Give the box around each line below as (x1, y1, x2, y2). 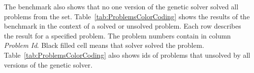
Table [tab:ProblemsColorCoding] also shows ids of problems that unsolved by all (4, 49, 251, 60)
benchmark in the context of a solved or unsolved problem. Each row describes (4, 21, 241, 31)
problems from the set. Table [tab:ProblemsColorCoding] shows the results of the (4, 11, 250, 21)
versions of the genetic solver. (4, 59, 93, 70)
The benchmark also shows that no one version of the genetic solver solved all (4, 1, 239, 11)
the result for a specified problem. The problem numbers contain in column (4, 30, 231, 40)
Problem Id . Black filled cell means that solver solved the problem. (4, 40, 204, 50)
